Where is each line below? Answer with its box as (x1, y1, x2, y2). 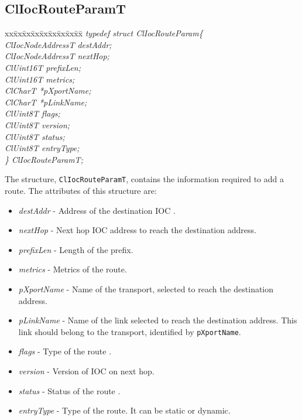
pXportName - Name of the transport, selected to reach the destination (18, 282, 274, 295)
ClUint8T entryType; (5, 142, 80, 154)
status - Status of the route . (18, 384, 121, 397)
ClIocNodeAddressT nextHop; (5, 50, 109, 62)
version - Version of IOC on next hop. (18, 364, 155, 377)
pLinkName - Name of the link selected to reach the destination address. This (18, 314, 297, 326)
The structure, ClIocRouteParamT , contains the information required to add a (5, 173, 284, 185)
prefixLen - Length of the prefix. (18, 243, 133, 255)
